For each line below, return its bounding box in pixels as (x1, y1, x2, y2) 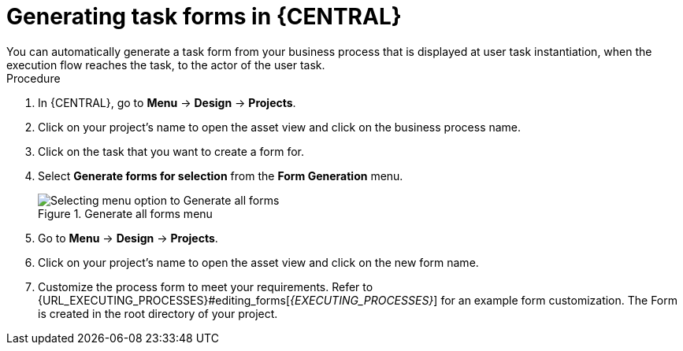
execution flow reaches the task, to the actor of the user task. (6, 57, 325, 72)
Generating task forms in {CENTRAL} (6, 3, 402, 30)
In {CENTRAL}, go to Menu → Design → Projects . (38, 95, 296, 109)
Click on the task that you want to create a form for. (38, 144, 305, 158)
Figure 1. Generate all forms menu (38, 206, 213, 220)
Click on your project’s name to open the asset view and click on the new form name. (38, 255, 479, 269)
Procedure (6, 71, 61, 85)
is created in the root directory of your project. (38, 306, 278, 320)
